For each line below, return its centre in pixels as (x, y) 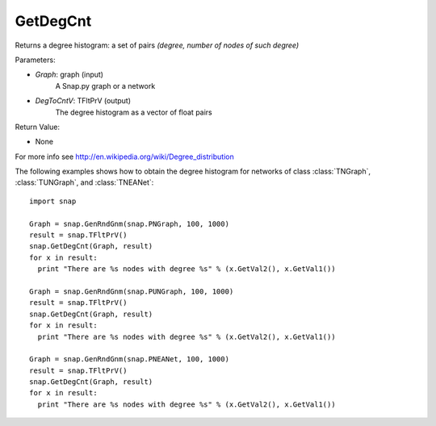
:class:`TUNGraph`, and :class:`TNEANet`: (84, 182)
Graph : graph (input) (69, 75)
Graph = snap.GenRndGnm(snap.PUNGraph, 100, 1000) (132, 291)
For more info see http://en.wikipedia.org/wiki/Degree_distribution (124, 157)
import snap (53, 201)
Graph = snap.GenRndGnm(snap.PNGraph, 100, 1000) (130, 223)
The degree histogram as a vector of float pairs (134, 112)
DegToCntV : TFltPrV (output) (83, 101)
